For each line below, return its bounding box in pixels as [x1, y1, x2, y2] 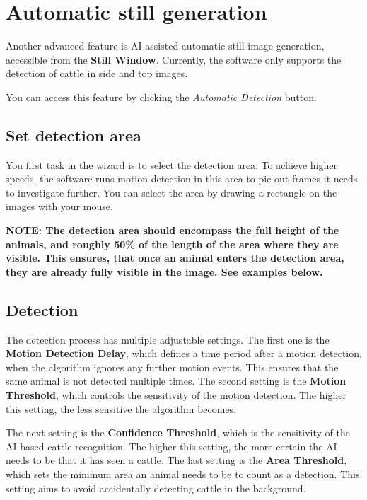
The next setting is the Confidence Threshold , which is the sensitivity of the [6, 425, 350, 440]
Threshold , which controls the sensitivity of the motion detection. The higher [6, 388, 346, 402]
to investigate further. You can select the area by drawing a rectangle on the [6, 185, 337, 199]
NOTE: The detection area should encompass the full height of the [6, 223, 339, 238]
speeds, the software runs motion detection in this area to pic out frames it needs [6, 171, 358, 186]
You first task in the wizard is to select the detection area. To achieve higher [6, 157, 338, 172]
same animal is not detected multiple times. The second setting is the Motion [6, 373, 346, 388]
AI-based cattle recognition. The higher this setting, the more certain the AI [6, 438, 337, 453]
